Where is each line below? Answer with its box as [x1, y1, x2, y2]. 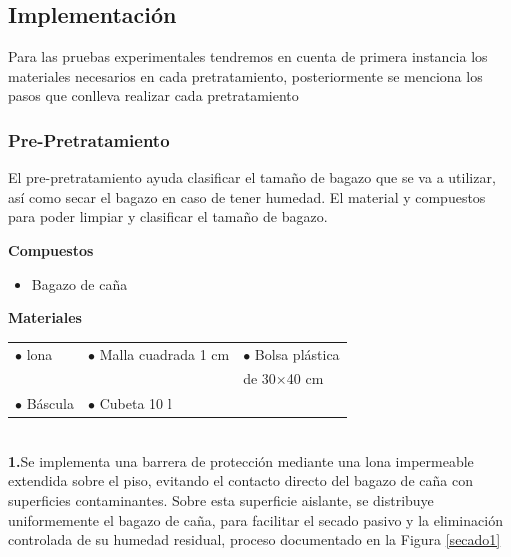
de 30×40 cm [243, 368, 324, 389]
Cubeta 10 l [99, 393, 172, 414]
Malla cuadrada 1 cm [99, 343, 230, 364]
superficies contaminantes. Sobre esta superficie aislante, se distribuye [8, 490, 434, 511]
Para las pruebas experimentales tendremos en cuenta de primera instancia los [8, 46, 488, 67]
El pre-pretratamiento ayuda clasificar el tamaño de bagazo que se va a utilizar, [8, 167, 496, 188]
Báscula [26, 393, 74, 414]
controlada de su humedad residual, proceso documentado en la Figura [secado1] [8, 529, 501, 550]
